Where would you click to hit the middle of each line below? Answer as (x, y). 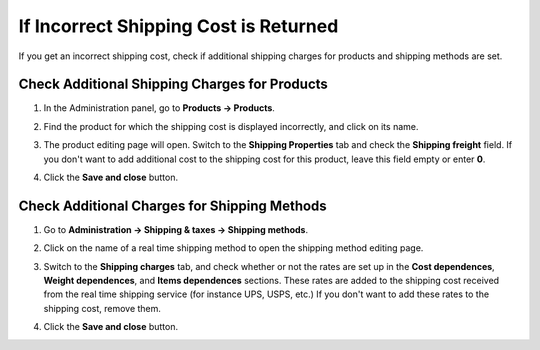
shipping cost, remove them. (102, 308)
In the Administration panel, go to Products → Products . (159, 108)
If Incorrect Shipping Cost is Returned (178, 26)
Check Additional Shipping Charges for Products (173, 84)
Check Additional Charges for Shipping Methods (172, 205)
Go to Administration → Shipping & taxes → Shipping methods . (176, 229)
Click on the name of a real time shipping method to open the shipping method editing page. (233, 248)
